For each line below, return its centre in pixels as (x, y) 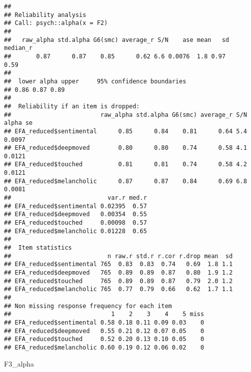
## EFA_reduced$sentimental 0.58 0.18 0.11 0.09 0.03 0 (104, 322)
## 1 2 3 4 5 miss (104, 314)
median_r (18, 48)
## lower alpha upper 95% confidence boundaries (95, 81)
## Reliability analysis (45, 15)
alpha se (18, 123)
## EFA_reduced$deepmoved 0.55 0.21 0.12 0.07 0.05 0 (104, 331)
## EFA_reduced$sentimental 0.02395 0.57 (76, 206)
